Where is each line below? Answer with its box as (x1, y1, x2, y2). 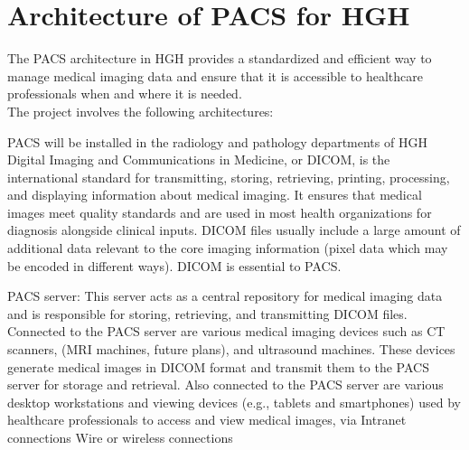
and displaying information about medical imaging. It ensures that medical (7, 185, 422, 204)
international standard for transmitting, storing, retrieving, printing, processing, (7, 167, 450, 186)
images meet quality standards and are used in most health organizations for (7, 202, 432, 221)
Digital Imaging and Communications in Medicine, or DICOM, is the (7, 150, 390, 169)
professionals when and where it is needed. (7, 84, 242, 103)
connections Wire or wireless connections (7, 428, 233, 446)
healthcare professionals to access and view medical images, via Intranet (7, 410, 407, 429)
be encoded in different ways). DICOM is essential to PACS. (7, 256, 342, 275)
